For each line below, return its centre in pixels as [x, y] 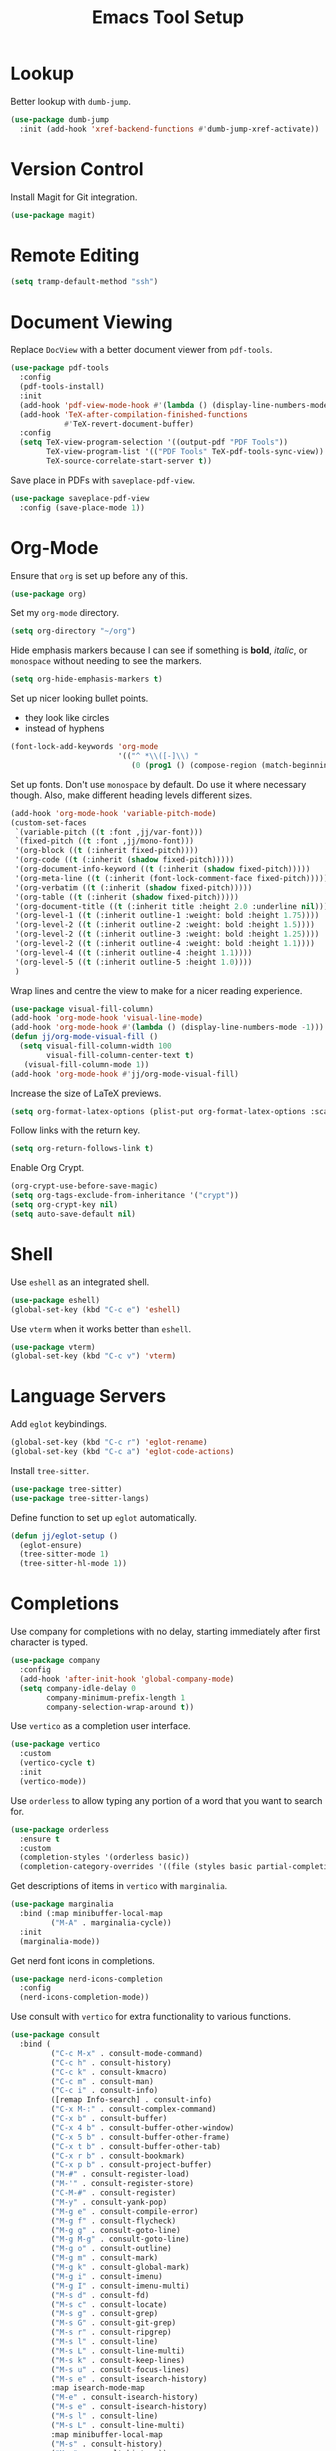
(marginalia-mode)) [60, 1941]
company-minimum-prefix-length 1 [116, 1697]
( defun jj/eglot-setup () [64, 1536]
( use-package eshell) [55, 1300]
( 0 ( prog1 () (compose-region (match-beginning [232, 765]
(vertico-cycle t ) [58, 1763]
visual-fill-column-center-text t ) [120, 1055]
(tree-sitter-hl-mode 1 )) [73, 1564]
